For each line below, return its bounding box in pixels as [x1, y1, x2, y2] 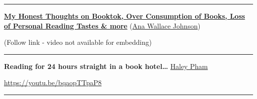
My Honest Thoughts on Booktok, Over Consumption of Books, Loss [4, 11, 245, 21]
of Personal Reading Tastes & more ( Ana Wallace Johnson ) [4, 20, 201, 31]
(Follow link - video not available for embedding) [4, 37, 152, 47]
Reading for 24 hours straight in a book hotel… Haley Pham [4, 61, 208, 71]
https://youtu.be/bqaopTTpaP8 [4, 77, 102, 88]
